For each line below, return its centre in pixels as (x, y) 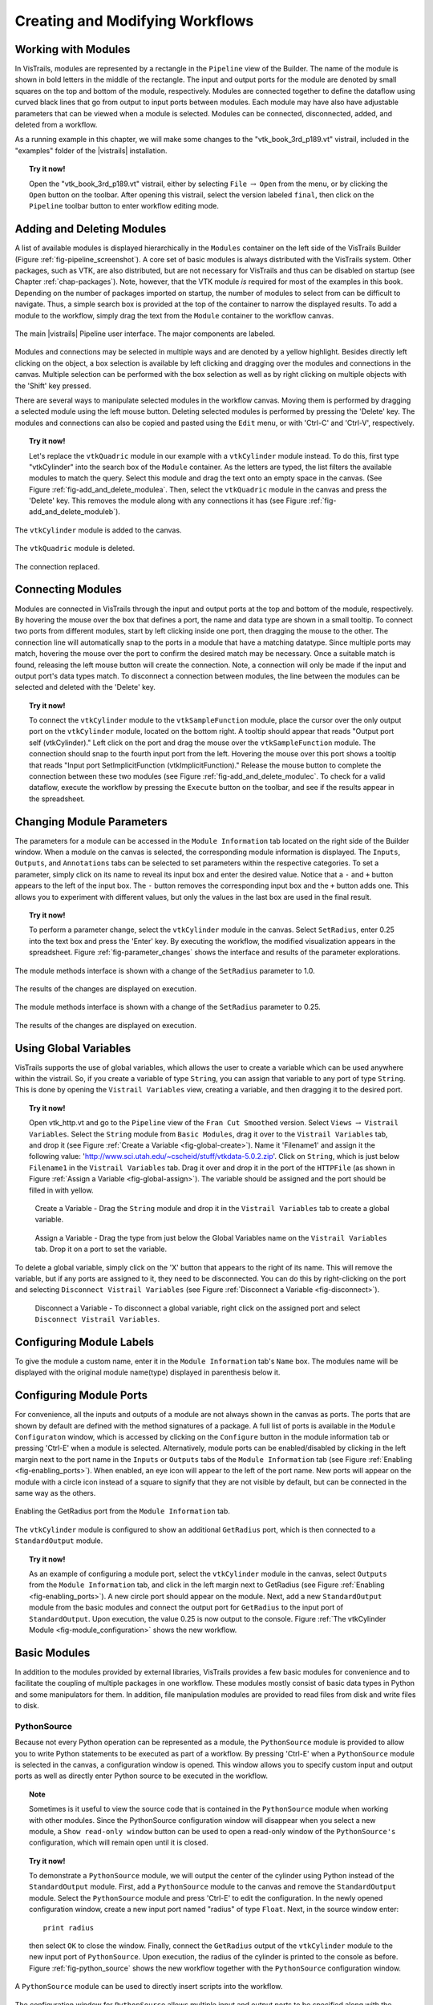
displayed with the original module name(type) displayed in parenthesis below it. (148, 1372)
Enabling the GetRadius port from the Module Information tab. (122, 1511)
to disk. (27, 1706)
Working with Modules (73, 49)
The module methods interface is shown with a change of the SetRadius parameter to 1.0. (165, 970)
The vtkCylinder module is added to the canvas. (98, 530)
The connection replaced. (57, 566)
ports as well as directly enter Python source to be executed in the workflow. (142, 1776)
